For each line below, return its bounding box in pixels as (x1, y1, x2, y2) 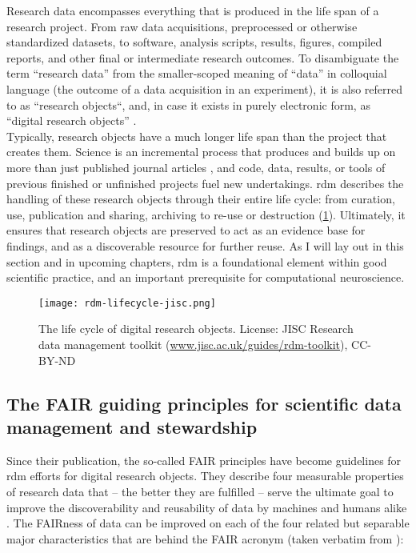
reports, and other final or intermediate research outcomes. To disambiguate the (6, 49, 399, 66)
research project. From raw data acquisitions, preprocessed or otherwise (6, 18, 358, 34)
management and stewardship (6, 414, 258, 439)
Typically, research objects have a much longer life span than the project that (6, 127, 387, 144)
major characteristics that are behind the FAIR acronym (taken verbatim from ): (6, 530, 404, 547)
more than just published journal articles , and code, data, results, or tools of (6, 158, 386, 175)
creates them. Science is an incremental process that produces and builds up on (6, 143, 396, 160)
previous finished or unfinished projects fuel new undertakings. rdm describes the (6, 174, 404, 191)
